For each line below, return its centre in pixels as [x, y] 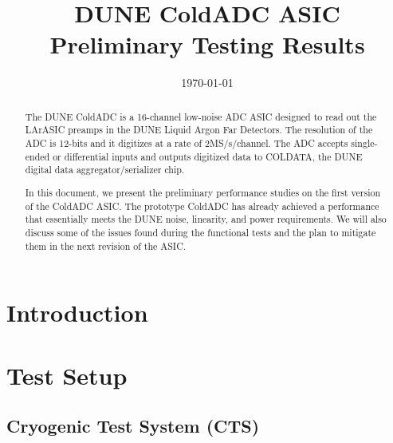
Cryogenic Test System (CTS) [133, 426]
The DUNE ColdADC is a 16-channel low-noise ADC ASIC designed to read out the [201, 116]
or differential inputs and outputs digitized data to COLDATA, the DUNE [208, 156]
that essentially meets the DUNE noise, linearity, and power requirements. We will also [206, 219]
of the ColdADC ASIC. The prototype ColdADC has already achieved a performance [202, 206]
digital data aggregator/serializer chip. [105, 170]
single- [364, 143]
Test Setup [67, 375]
